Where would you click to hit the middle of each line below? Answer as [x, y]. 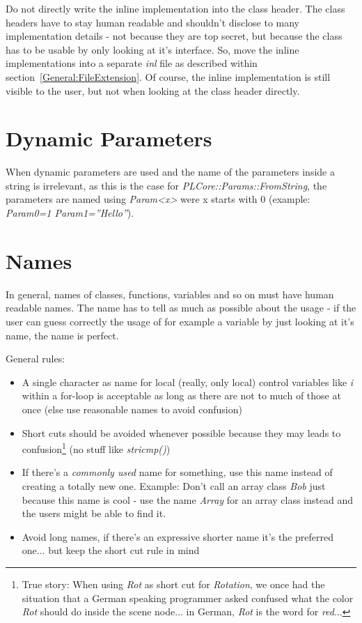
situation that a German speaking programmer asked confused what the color [188, 598]
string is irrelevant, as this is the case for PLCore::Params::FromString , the [166, 185]
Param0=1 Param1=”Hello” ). [70, 213]
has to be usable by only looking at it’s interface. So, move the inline [152, 49]
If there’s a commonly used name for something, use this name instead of [177, 472]
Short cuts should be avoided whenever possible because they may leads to [181, 432]
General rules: [36, 359]
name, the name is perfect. [62, 335]
